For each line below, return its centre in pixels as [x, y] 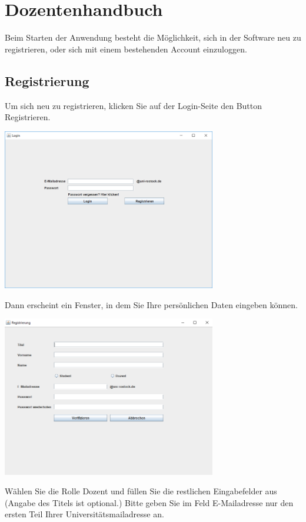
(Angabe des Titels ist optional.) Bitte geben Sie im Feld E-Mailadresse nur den [149, 502]
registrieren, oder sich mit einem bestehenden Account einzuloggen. [126, 49]
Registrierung [47, 80]
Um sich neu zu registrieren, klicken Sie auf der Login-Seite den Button [134, 105]
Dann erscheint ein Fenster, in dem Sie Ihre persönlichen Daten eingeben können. [151, 304]
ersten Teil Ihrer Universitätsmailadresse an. [84, 514]
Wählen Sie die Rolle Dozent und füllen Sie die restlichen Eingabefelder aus [141, 491]
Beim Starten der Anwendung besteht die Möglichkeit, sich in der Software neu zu [153, 37]
